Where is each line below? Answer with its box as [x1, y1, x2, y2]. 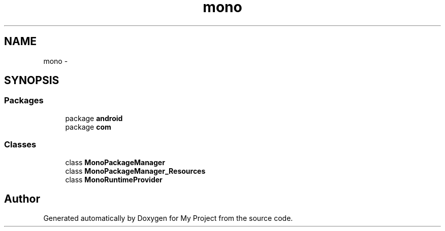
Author [4, 192, 40, 205]
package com [65, 122, 111, 131]
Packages [4, 95, 44, 106]
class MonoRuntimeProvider [65, 175, 163, 184]
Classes [4, 139, 37, 150]
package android [65, 113, 123, 123]
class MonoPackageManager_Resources [65, 166, 206, 175]
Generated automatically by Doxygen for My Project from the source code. [43, 214, 293, 223]
